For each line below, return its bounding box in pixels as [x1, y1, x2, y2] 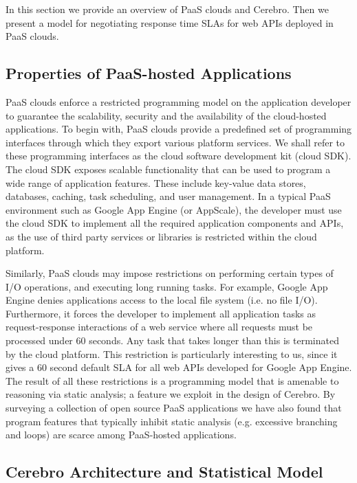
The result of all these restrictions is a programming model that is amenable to [6, 373, 339, 387]
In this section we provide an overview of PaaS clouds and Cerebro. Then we [6, 2, 329, 16]
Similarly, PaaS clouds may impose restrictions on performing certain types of [6, 266, 334, 280]
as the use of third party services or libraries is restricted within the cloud [6, 229, 317, 243]
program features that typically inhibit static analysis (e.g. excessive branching [6, 414, 338, 428]
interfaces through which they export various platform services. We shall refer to [6, 135, 345, 149]
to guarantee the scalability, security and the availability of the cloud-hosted [6, 108, 327, 122]
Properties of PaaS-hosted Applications [6, 63, 292, 84]
